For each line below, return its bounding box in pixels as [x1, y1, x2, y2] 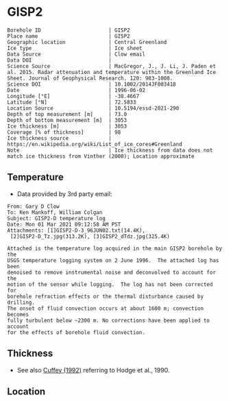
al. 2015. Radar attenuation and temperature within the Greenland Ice [7, 69, 216, 75]
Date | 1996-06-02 [7, 86, 146, 93]
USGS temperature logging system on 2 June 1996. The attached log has [7, 257, 219, 264]
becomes [7, 311, 29, 318]
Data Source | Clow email [7, 51, 146, 58]
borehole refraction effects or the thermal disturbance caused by [7, 293, 204, 300]
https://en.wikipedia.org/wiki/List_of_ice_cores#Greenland [7, 141, 183, 147]
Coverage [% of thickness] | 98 [7, 128, 121, 136]
